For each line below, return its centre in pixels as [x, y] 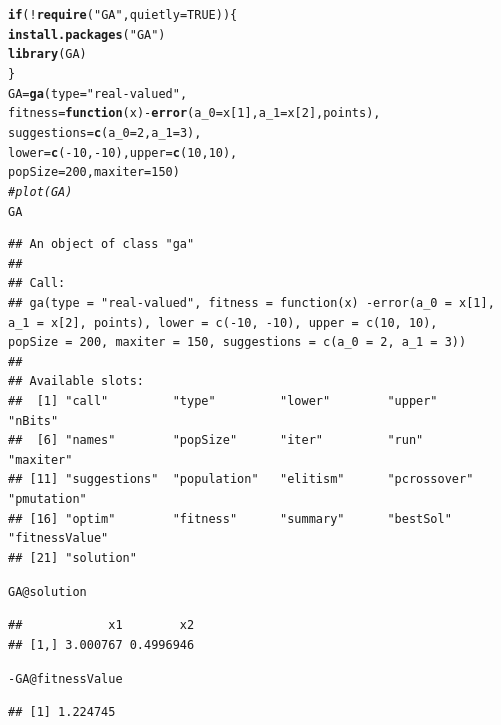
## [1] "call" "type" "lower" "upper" [223, 400]
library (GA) [47, 54]
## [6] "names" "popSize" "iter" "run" [216, 440]
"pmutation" [47, 498]
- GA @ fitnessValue [65, 679]
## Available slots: [76, 381]
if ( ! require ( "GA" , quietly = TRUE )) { [123, 15]
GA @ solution [47, 592]
